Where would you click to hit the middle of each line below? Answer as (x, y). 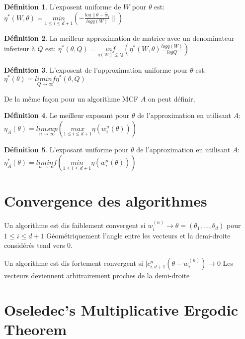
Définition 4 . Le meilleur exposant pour (67, 115)
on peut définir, (171, 98)
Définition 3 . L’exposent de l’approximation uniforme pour (96, 69)
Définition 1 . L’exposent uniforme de (63, 6)
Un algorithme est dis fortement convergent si (74, 263)
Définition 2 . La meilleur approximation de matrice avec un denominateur (119, 38)
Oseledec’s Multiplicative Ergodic (121, 309)
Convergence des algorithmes (106, 201)
